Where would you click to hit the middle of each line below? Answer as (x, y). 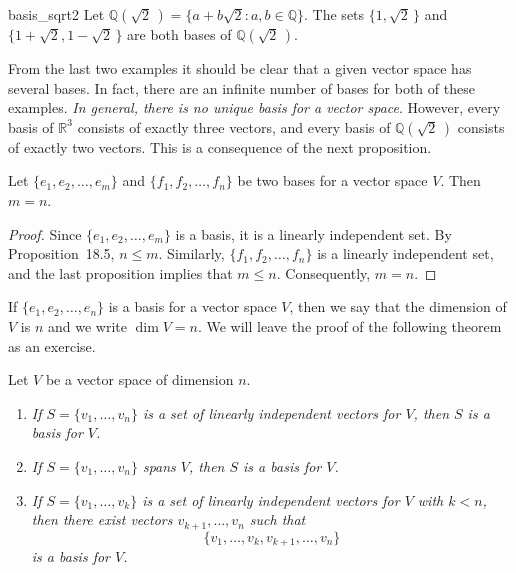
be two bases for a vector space (332, 180)
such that (277, 519)
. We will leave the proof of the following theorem (349, 325)
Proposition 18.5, (61, 253)
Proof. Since (45, 233)
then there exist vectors (102, 519)
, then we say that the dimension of (398, 306)
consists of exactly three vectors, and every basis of (234, 126)
